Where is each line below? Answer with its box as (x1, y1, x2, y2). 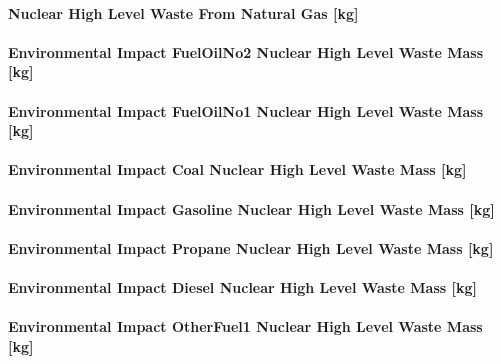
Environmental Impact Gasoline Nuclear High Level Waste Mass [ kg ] (8, 198, 495, 219)
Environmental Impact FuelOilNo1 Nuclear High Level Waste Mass (8, 100, 484, 121)
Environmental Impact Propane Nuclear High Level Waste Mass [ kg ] (8, 237, 494, 258)
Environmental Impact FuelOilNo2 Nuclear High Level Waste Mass (8, 41, 484, 62)
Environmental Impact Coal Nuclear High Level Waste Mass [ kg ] (8, 159, 467, 180)
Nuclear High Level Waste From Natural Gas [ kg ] (8, 2, 359, 23)
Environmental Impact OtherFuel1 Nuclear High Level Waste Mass (8, 316, 483, 337)
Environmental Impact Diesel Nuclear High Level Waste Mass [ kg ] (8, 276, 477, 297)
